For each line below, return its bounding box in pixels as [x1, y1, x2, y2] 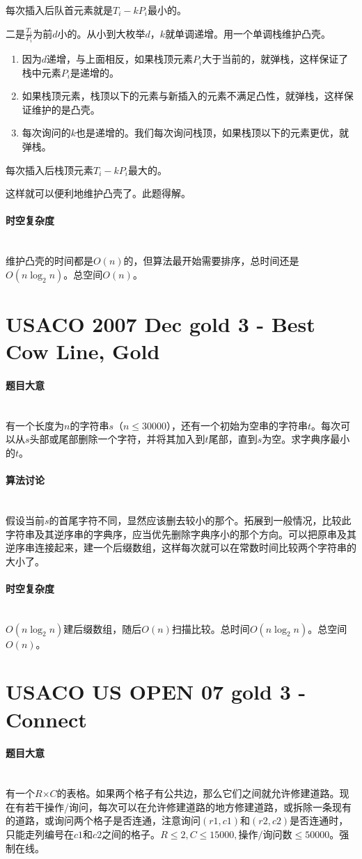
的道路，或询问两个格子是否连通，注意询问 [6, 813, 200, 828]
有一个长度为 [6, 418, 64, 432]
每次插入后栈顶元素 [6, 162, 93, 177]
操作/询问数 [238, 830, 292, 841]
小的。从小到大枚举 [57, 26, 145, 40]
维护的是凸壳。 [31, 102, 100, 116]
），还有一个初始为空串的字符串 [166, 418, 308, 432]
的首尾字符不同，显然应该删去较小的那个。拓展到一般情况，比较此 [49, 512, 352, 527]
